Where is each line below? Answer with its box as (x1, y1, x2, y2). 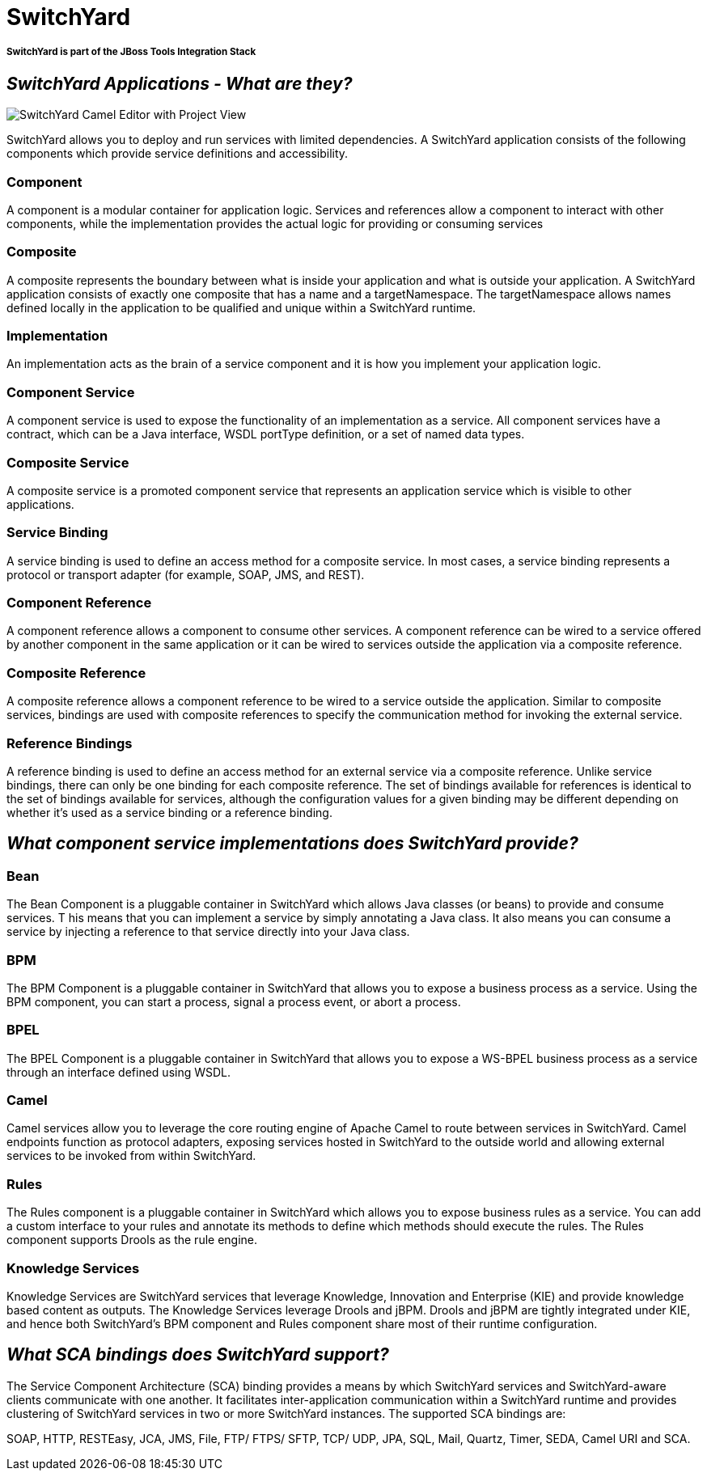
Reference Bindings (6, 734, 133, 751)
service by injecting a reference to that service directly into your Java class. (6, 925, 410, 939)
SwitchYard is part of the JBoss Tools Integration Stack (6, 46, 256, 58)
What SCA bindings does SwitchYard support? (6, 1344, 389, 1365)
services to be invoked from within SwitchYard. (6, 1149, 256, 1163)
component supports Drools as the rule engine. (6, 1233, 258, 1247)
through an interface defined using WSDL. (6, 1064, 231, 1079)
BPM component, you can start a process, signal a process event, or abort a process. (6, 994, 461, 1009)
